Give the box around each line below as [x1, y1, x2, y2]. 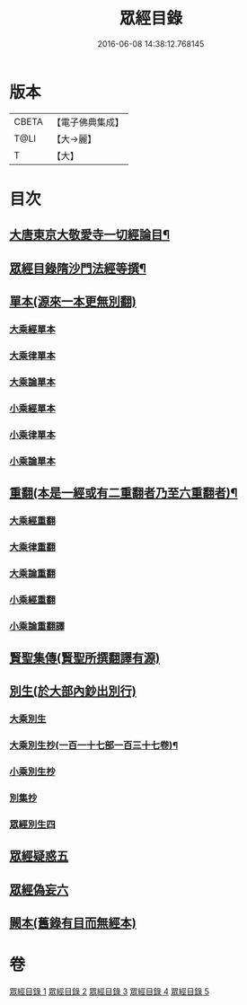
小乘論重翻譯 [9, 620, 66, 632]
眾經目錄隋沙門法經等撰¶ [9, 260, 146, 276]
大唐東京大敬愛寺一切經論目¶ [9, 227, 171, 242]
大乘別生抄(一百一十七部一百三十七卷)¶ [9, 739, 179, 752]
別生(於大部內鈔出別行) [9, 683, 137, 699]
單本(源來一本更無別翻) [9, 294, 137, 310]
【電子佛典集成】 [51, 116, 124, 128]
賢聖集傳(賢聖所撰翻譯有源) [9, 650, 160, 666]
